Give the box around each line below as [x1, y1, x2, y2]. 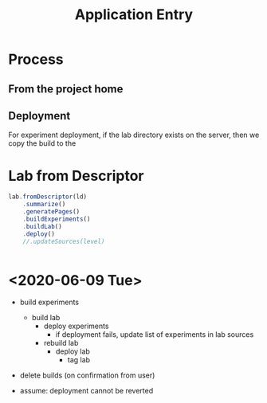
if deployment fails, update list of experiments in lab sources [55, 330, 254, 339]
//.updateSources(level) [22, 237, 105, 245]
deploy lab [55, 346, 90, 356]
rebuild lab [43, 338, 79, 348]
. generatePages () [22, 208, 80, 216]
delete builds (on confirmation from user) [19, 370, 155, 380]
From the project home [8, 82, 124, 96]
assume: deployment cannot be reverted [19, 386, 154, 396]
